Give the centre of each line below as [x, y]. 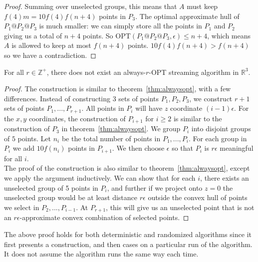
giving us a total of [33, 35]
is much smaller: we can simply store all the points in [121, 26]
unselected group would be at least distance [71, 197]
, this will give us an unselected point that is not [180, 207]
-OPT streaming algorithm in [194, 72]
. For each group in [218, 138]
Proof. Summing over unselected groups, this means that [91, 6]
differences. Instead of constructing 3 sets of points [82, 98]
